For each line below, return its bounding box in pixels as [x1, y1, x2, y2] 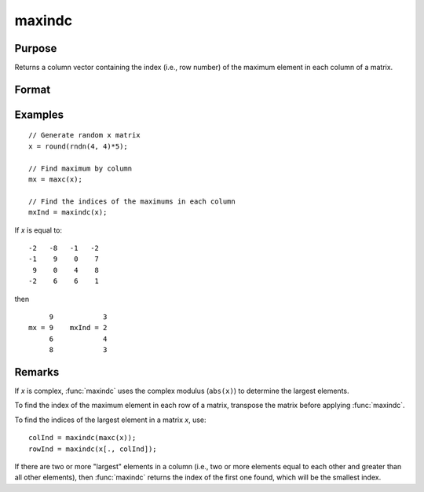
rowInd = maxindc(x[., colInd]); [28, 444, 157, 453]
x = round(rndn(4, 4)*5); [28, 141, 129, 151]
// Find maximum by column [28, 163, 133, 173]
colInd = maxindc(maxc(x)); [28, 433, 137, 442]
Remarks [14, 365, 60, 379]
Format [14, 83, 51, 96]
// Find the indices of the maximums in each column [28, 196, 236, 206]
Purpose [14, 42, 57, 55]
